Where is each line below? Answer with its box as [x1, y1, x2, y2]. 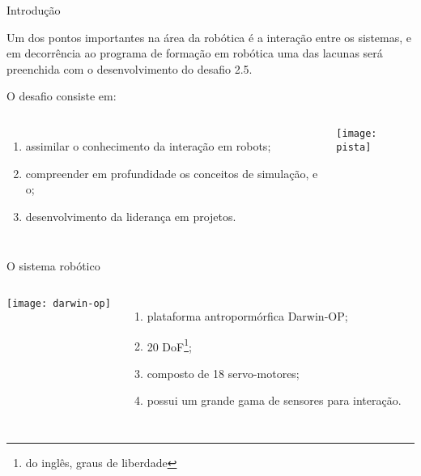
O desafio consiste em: [6, 87, 117, 104]
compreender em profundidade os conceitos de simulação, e [25, 164, 318, 181]
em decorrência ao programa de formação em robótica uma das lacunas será [6, 45, 383, 62]
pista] [336, 141, 372, 153]
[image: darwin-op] [6, 297, 111, 309]
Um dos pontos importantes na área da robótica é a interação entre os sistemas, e [6, 28, 411, 45]
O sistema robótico [6, 257, 100, 274]
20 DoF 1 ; [147, 335, 192, 355]
